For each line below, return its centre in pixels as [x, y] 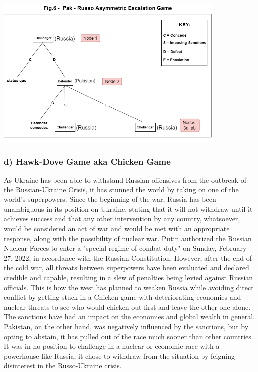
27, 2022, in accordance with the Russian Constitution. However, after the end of [128, 258]
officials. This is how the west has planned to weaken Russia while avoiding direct [129, 287]
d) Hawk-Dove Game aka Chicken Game [87, 161]
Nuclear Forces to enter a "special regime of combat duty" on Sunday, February [125, 248]
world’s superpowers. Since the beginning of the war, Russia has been [110, 199]
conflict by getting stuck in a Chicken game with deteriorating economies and [123, 297]
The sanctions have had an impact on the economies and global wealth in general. [129, 316]
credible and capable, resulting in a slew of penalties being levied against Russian [129, 277]
